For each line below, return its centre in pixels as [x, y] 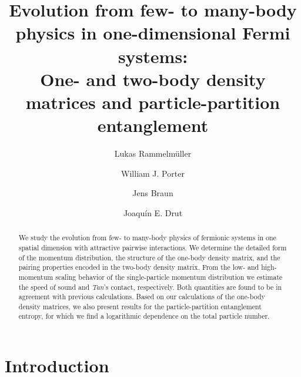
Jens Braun [153, 193]
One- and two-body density [153, 79]
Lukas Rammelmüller [153, 153]
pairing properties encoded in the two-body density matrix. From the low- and [139, 267]
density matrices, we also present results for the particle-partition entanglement [140, 306]
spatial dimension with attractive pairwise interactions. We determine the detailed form [153, 247]
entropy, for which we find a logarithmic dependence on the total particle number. [144, 316]
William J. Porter [153, 173]
